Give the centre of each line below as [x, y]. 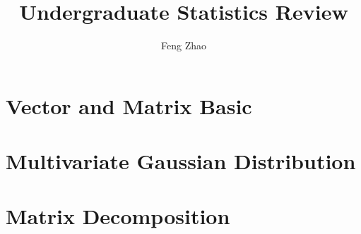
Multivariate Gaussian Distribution [181, 161]
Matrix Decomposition [118, 216]
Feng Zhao [184, 45]
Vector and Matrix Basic [129, 105]
